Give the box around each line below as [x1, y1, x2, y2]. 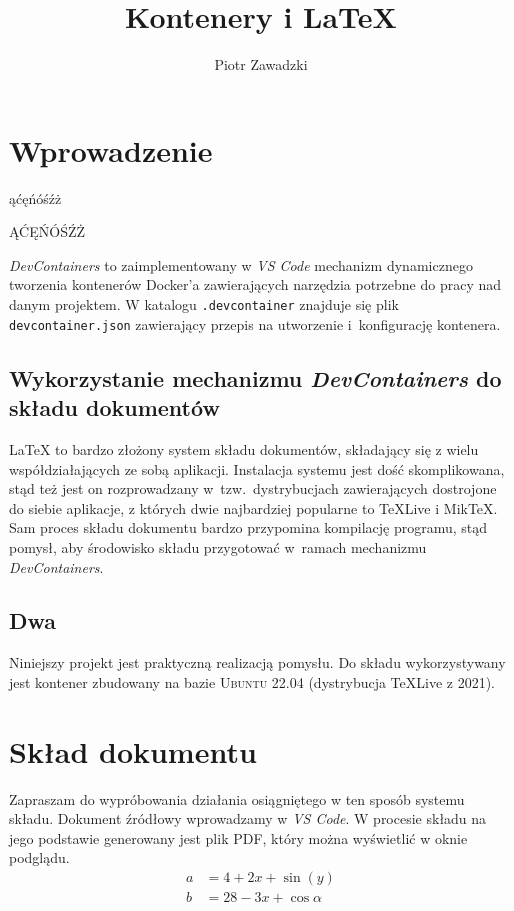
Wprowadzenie [9, 129, 213, 170]
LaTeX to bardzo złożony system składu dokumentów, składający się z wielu [9, 438, 479, 459]
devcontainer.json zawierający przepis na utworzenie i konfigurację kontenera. [9, 313, 501, 334]
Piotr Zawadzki [214, 54, 308, 75]
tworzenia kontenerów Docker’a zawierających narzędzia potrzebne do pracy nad [9, 274, 501, 295]
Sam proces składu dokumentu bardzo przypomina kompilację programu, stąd [9, 517, 488, 538]
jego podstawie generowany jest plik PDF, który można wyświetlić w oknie [9, 827, 468, 848]
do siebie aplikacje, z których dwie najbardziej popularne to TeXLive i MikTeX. [9, 497, 498, 518]
